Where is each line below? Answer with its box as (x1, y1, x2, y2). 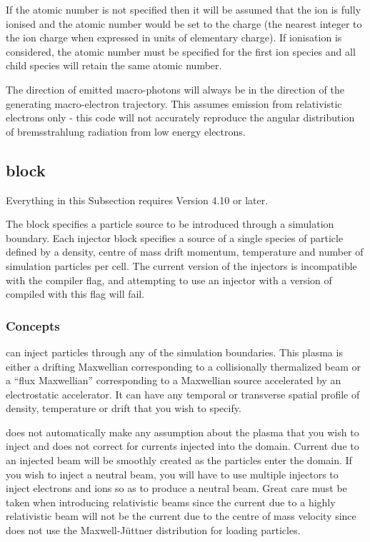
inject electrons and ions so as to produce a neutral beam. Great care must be (6, 481, 347, 496)
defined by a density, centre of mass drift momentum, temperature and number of (6, 244, 364, 259)
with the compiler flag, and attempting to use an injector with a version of (6, 272, 332, 287)
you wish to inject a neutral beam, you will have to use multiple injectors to (6, 466, 339, 481)
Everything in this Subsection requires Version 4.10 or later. (6, 192, 269, 207)
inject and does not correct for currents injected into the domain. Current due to (6, 438, 359, 453)
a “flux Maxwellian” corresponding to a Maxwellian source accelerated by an (6, 373, 341, 388)
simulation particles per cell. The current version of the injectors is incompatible (6, 258, 357, 273)
